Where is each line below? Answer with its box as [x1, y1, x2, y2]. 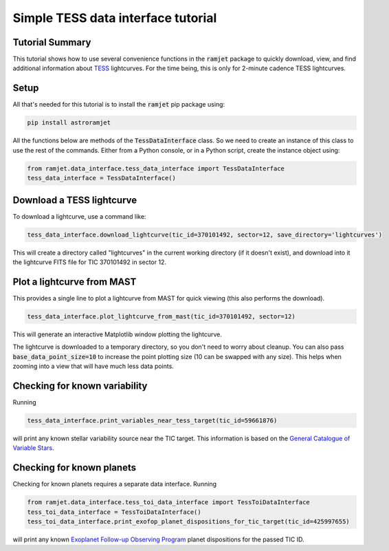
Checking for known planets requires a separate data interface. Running [12, 480, 216, 488]
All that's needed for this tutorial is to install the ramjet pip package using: [12, 100, 225, 109]
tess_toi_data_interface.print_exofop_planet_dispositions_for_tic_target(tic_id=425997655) [27, 517, 350, 526]
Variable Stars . [12, 444, 54, 452]
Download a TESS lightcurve [12, 194, 137, 206]
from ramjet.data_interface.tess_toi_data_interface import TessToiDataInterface [27, 499, 311, 506]
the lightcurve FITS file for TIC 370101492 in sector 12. [12, 258, 166, 266]
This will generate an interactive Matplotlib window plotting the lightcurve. [12, 330, 223, 338]
